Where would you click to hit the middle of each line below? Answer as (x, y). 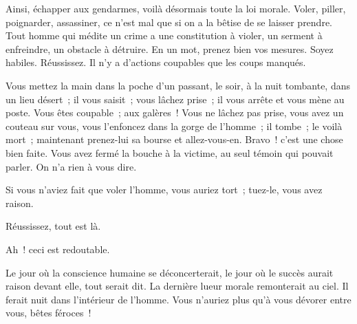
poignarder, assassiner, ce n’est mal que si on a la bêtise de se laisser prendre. (169, 22)
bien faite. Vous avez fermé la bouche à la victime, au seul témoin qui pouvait (170, 152)
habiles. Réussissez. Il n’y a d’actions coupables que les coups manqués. (156, 62)
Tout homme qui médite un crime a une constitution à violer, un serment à (164, 35)
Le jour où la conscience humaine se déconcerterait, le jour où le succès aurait (170, 272)
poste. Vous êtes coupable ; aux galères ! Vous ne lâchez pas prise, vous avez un (175, 112)
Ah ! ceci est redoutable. (58, 249)
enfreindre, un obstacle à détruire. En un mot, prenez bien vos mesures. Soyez (170, 48)
